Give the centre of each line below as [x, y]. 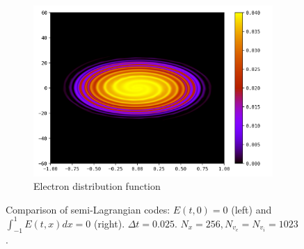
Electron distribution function [97, 186]
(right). [110, 223]
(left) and [251, 209]
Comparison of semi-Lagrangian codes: [88, 209]
